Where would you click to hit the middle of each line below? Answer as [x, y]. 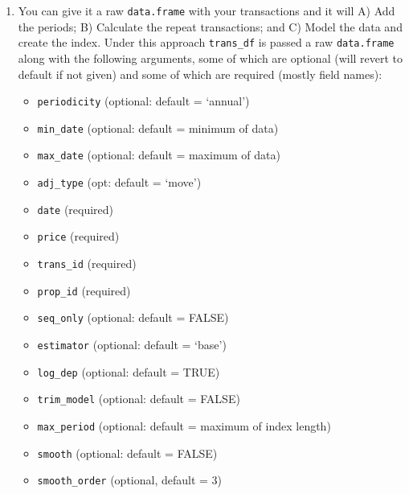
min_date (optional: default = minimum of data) [158, 128]
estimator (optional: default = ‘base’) [132, 344]
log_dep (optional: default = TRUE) [129, 371]
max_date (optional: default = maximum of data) [159, 155]
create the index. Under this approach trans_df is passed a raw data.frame [206, 42]
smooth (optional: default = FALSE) [127, 453]
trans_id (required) [87, 263]
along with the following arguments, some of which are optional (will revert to [211, 58]
